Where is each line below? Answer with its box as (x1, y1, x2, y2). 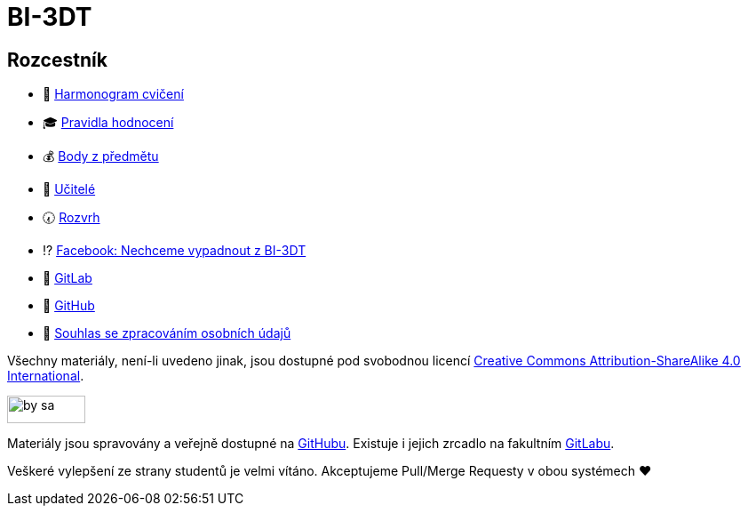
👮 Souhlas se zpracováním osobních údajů (43, 325, 291, 341)
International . (7, 368, 84, 384)
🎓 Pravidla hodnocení (43, 115, 174, 131)
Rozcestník (7, 48, 107, 71)
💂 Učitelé (43, 181, 96, 197)
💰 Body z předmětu (43, 148, 159, 164)
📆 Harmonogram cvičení (43, 86, 184, 102)
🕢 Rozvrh (43, 210, 100, 226)
